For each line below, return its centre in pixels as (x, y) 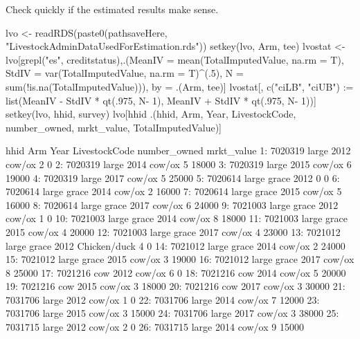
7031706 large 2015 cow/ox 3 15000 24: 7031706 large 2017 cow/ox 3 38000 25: (172, 313)
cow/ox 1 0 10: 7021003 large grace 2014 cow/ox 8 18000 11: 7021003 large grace (177, 218)
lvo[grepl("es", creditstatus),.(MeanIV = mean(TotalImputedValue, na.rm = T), (175, 59)
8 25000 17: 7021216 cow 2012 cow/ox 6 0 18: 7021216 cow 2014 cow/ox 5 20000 (176, 272)
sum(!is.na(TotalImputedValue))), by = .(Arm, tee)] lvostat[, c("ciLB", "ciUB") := (180, 86)
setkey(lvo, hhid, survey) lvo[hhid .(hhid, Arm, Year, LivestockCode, (151, 114)
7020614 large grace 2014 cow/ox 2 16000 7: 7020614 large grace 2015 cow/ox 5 (174, 191)
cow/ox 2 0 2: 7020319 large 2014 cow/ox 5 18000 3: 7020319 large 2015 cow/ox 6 (179, 164)
